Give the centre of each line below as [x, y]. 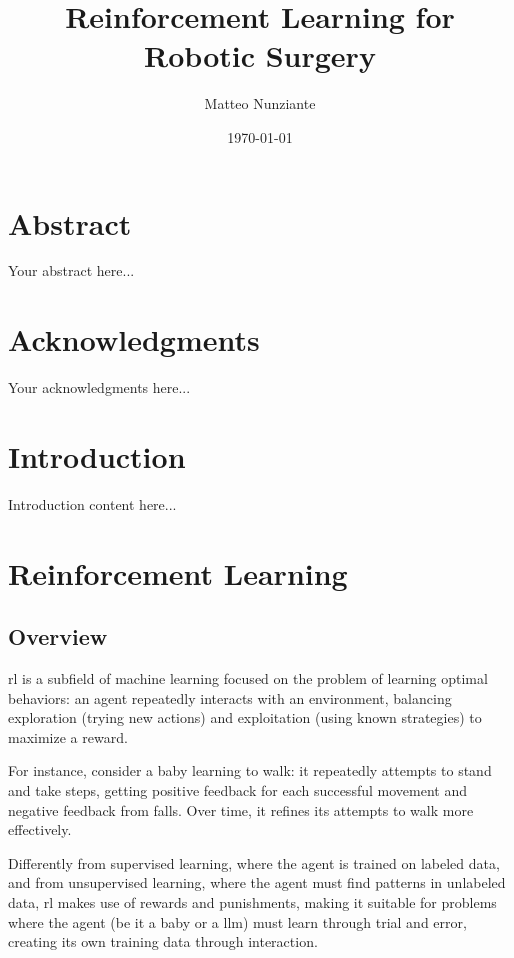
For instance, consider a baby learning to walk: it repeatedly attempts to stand [250, 770]
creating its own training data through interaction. [163, 941]
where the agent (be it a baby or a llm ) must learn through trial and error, [237, 921]
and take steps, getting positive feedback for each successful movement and [237, 790]
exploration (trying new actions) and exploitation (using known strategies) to [245, 717]
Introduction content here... [92, 503]
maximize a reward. [68, 736]
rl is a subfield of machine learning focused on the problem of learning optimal [248, 678]
